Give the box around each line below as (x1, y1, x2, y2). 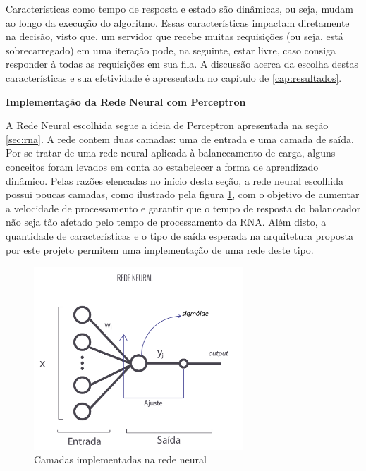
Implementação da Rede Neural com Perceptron (6, 94, 246, 109)
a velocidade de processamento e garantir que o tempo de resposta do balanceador (6, 200, 361, 215)
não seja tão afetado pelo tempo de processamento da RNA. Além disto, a (6, 214, 327, 229)
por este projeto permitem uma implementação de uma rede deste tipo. (6, 242, 314, 257)
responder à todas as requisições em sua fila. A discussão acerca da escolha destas (6, 56, 358, 71)
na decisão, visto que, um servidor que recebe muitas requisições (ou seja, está (6, 29, 343, 44)
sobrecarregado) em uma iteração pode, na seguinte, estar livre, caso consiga (6, 42, 336, 57)
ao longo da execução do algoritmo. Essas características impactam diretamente (6, 15, 350, 30)
